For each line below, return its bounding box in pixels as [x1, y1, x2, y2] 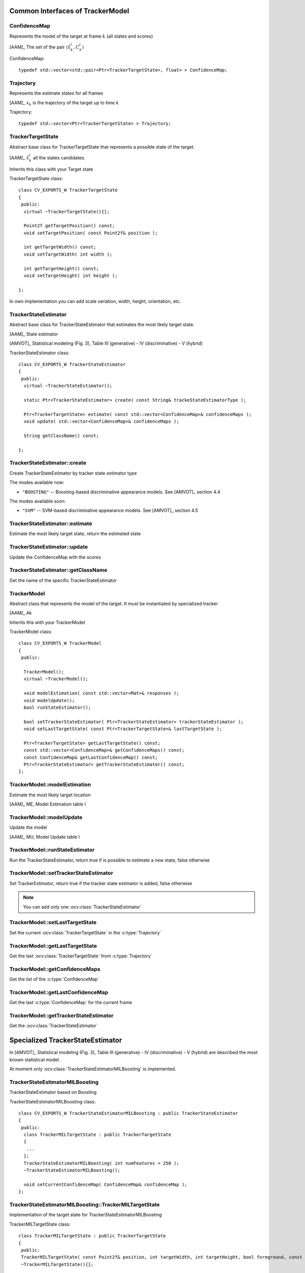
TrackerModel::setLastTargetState [9, 919, 97, 926]
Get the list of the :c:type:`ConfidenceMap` [9, 976, 99, 982]
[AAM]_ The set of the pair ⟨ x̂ [9, 44, 71, 50]
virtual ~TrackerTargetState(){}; [23, 209, 110, 214]
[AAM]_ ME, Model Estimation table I [9, 801, 86, 807]
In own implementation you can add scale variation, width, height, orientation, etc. [9, 298, 181, 305]
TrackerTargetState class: [9, 175, 63, 181]
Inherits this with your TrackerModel [9, 619, 85, 625]
